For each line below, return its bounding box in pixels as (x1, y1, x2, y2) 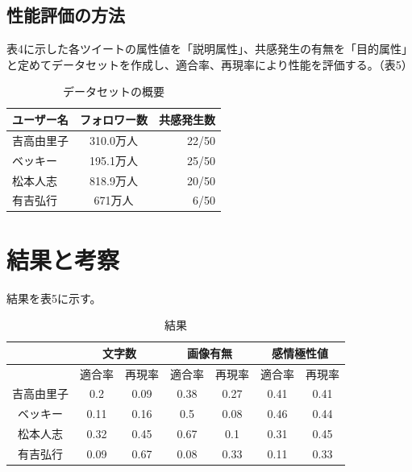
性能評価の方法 (6, 2, 125, 27)
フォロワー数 (80, 110, 148, 127)
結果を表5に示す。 (6, 289, 102, 306)
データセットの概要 (63, 83, 164, 100)
